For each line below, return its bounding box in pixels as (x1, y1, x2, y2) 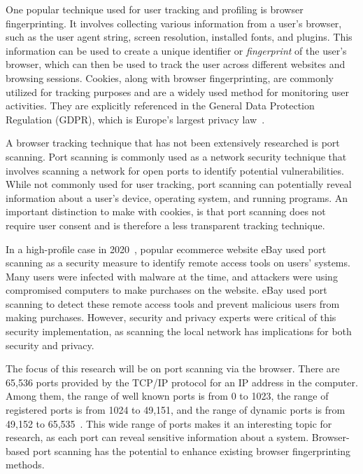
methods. (6, 457, 45, 472)
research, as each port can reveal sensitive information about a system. (6, 430, 309, 445)
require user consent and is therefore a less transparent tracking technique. (6, 217, 325, 232)
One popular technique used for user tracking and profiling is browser (6, 2, 304, 16)
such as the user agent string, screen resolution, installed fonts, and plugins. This (6, 29, 353, 44)
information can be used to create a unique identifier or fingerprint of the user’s (6, 43, 347, 57)
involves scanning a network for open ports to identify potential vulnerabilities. (6, 163, 344, 177)
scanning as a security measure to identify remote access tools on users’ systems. (6, 255, 350, 270)
